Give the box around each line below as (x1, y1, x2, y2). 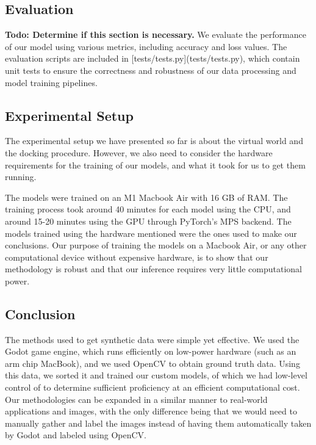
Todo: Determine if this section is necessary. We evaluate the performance (5, 28, 306, 41)
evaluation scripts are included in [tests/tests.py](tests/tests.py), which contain (5, 52, 300, 65)
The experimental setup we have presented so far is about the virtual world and (5, 134, 303, 147)
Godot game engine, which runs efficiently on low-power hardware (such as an (5, 345, 296, 358)
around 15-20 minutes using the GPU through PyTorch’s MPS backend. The (5, 214, 292, 227)
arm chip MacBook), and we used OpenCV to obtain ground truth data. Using (5, 356, 300, 369)
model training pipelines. (5, 76, 98, 89)
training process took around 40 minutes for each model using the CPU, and (5, 203, 291, 215)
